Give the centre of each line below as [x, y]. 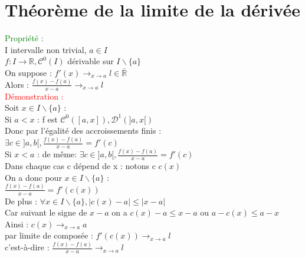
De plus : [21, 201]
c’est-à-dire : [27, 247]
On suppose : [28, 72]
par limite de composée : [49, 235]
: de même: [57, 154]
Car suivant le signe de [46, 212]
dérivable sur [91, 61]
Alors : [17, 84]
